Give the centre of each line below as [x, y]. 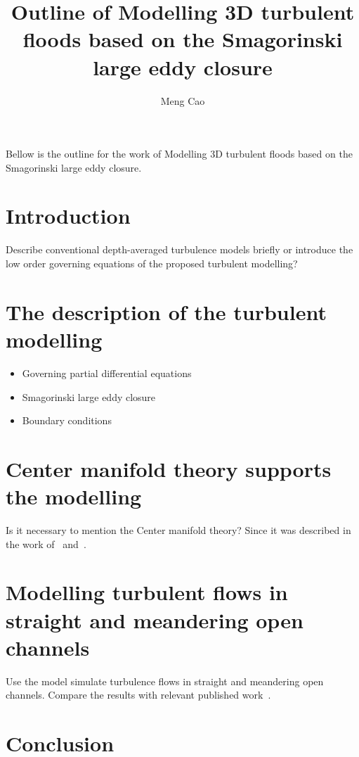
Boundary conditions [67, 420]
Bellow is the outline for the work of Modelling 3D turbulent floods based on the [179, 154]
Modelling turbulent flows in [147, 592]
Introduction [68, 216]
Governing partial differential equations [107, 373]
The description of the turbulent [166, 311]
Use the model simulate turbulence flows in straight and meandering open [165, 681]
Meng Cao [183, 100]
